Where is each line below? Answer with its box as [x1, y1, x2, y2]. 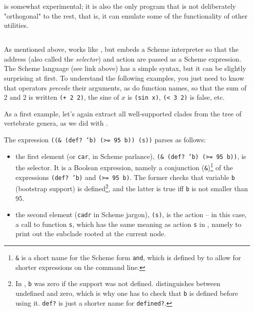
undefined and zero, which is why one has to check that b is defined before [15, 288, 238, 298]
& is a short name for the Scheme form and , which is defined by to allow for [15, 252, 241, 263]
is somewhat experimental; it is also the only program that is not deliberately [4, 1, 236, 11]
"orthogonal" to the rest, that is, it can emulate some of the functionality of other [4, 10, 248, 21]
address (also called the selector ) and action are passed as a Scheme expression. [4, 53, 241, 64]
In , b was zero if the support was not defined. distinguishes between [15, 278, 220, 289]
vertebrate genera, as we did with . [4, 118, 108, 128]
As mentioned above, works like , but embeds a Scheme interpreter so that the [4, 44, 239, 54]
